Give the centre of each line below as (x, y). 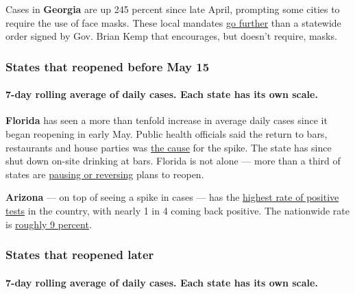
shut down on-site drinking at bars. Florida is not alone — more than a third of (173, 161)
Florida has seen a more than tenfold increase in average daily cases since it (167, 120)
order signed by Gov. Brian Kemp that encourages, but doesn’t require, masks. (171, 36)
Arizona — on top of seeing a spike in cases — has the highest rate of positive (172, 197)
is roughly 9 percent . (49, 224)
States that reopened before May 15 (108, 66)
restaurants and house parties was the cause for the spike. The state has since (169, 147)
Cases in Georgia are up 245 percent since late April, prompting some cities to (173, 9)
